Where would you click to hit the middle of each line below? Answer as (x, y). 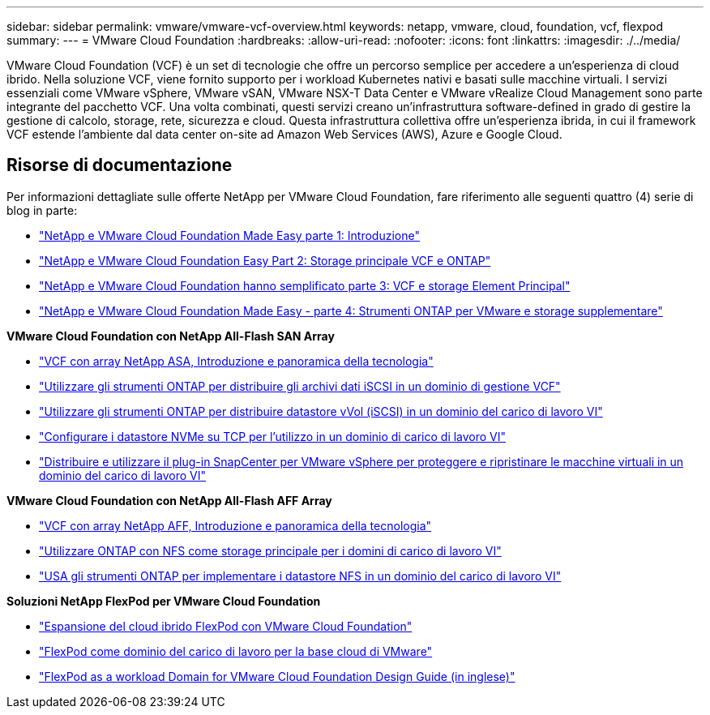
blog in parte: (42, 210)
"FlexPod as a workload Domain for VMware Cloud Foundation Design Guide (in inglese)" (277, 676)
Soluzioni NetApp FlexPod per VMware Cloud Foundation (164, 601)
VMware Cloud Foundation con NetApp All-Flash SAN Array (171, 336)
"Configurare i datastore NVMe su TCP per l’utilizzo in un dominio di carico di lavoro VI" (273, 436)
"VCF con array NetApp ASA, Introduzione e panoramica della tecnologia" (236, 361)
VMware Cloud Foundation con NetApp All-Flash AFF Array (169, 500)
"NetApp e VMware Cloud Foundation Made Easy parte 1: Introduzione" (229, 235)
